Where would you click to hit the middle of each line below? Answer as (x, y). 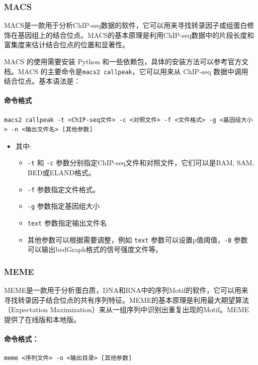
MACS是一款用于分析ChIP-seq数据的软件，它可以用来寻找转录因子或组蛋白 (126, 25)
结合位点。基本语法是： (42, 81)
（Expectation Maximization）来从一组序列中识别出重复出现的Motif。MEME (127, 309)
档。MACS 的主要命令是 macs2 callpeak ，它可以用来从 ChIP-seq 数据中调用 (126, 71)
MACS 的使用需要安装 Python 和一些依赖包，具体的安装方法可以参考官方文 (126, 61)
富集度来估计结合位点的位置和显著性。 (67, 45)
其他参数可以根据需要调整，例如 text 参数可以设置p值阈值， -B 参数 (138, 239)
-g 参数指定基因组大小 (64, 206)
